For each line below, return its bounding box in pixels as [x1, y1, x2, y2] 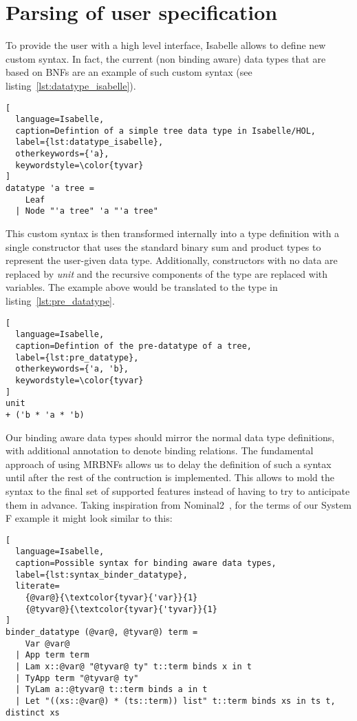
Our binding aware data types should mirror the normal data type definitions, [6, 429, 335, 444]
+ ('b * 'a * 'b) [6, 409, 85, 420]
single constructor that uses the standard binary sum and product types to [6, 239, 321, 254]
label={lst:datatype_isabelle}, [15, 137, 164, 148]
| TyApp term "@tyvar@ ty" [15, 673, 139, 683]
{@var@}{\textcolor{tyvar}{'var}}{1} [25, 592, 198, 602]
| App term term [15, 650, 89, 660]
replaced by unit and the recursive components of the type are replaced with [6, 266, 328, 281]
